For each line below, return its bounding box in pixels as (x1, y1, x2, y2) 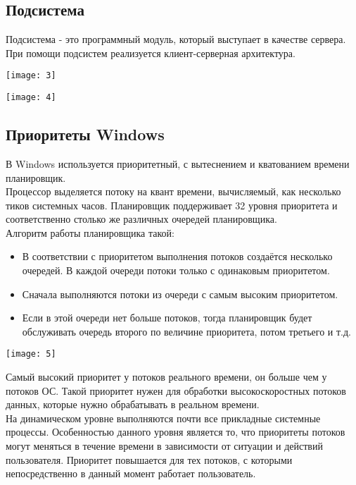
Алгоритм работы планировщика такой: (6, 225, 174, 240)
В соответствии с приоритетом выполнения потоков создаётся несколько (22, 249, 333, 264)
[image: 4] (6, 92, 56, 103)
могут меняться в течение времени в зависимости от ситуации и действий (6, 438, 323, 453)
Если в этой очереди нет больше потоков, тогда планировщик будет (22, 310, 312, 325)
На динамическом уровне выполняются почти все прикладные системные (6, 410, 321, 425)
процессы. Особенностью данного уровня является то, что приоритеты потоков (6, 424, 345, 439)
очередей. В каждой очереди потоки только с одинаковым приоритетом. (22, 263, 330, 278)
